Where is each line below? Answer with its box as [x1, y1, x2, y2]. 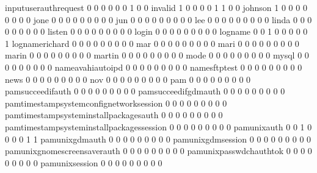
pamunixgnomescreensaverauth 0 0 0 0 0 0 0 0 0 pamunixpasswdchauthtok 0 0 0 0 [5, 144, 312, 157]
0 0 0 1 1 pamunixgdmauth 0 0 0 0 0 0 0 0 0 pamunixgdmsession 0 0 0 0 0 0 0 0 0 [5, 132, 312, 145]
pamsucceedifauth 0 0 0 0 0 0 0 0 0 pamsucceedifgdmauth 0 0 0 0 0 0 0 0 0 [5, 85, 285, 97]
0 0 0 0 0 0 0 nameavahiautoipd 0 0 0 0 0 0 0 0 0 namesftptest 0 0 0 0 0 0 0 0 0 [5, 60, 302, 73]
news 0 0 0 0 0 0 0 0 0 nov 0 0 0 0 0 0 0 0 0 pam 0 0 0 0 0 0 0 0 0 [5, 72, 251, 85]
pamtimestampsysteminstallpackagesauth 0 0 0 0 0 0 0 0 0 [5, 108, 223, 121]
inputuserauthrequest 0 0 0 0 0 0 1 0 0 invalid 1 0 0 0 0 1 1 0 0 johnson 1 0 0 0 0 [5, 1, 307, 13]
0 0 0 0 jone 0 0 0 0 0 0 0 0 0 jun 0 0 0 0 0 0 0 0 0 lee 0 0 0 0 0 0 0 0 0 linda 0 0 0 [5, 13, 312, 26]
